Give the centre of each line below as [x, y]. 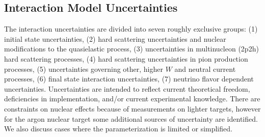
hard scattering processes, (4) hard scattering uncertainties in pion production [126, 58]
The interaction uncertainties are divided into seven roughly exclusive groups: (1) [131, 29]
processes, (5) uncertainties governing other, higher [84, 68]
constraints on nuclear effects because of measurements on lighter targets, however [132, 108]
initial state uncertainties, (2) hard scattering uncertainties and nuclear [115, 38]
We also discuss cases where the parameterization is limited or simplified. [118, 129]
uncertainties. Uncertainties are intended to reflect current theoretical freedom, [127, 88]
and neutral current [205, 68]
